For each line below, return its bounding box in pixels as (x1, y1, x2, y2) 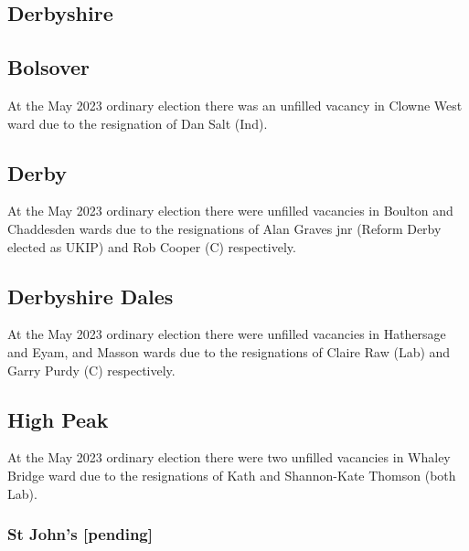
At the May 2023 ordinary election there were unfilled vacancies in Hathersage (7, 324, 446, 344)
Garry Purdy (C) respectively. (7, 360, 176, 379)
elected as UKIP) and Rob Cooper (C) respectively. (7, 237, 296, 256)
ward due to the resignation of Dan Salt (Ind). (7, 113, 268, 132)
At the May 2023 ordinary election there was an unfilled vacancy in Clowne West (7, 95, 463, 114)
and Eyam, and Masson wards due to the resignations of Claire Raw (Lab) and (7, 342, 451, 361)
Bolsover (7, 53, 90, 81)
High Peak (7, 405, 109, 433)
